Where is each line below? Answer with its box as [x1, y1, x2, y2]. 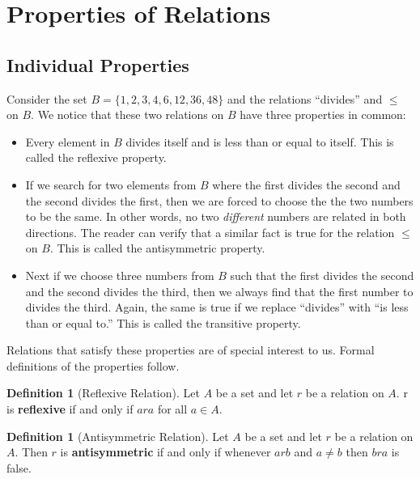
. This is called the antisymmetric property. [49, 239, 265, 256]
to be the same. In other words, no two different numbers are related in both [25, 208, 406, 225]
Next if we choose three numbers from [25, 266, 214, 283]
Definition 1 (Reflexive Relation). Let [6, 384, 200, 401]
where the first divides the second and [212, 176, 401, 193]
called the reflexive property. [25, 149, 167, 166]
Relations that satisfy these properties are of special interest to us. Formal [6, 341, 375, 358]
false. [6, 459, 32, 476]
